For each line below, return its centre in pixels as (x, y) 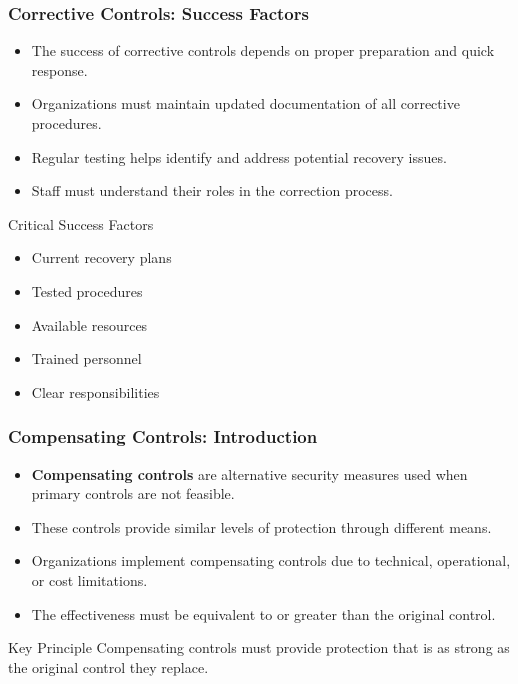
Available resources (89, 324)
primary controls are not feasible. (133, 493)
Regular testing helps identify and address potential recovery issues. (239, 156)
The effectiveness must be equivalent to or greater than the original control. (263, 613)
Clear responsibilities (95, 391)
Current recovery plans (101, 257)
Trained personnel (86, 358)
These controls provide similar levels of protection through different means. (261, 526)
